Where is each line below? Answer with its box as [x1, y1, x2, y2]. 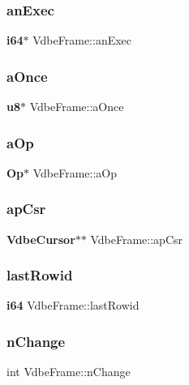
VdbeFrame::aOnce [29, 98, 124, 115]
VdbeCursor [6, 230, 75, 247]
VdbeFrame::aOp [32, 164, 118, 181]
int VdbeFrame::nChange [6, 363, 131, 380]
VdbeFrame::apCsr [90, 230, 183, 247]
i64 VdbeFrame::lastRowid [6, 297, 140, 314]
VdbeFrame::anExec [32, 32, 132, 49]
